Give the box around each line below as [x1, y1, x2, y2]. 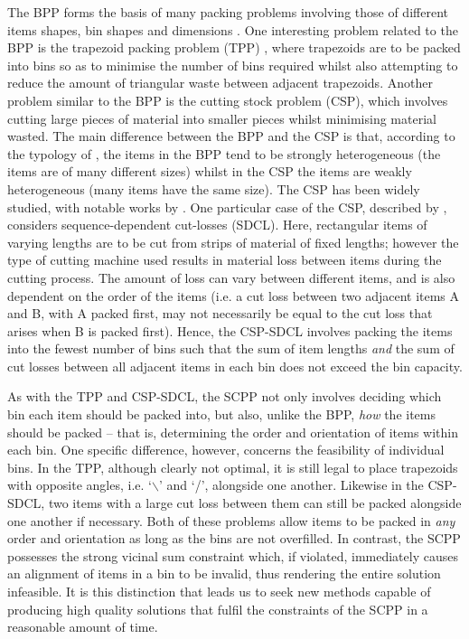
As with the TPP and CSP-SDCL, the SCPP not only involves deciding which [7, 387, 442, 406]
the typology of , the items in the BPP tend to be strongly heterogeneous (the [7, 144, 441, 163]
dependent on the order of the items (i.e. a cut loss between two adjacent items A [7, 286, 460, 305]
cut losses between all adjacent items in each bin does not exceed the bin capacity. [7, 356, 463, 375]
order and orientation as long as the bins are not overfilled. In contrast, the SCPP [7, 529, 461, 548]
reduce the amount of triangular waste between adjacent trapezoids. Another [7, 73, 433, 92]
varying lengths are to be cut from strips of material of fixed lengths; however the [7, 232, 459, 251]
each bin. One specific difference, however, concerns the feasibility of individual [7, 440, 445, 459]
